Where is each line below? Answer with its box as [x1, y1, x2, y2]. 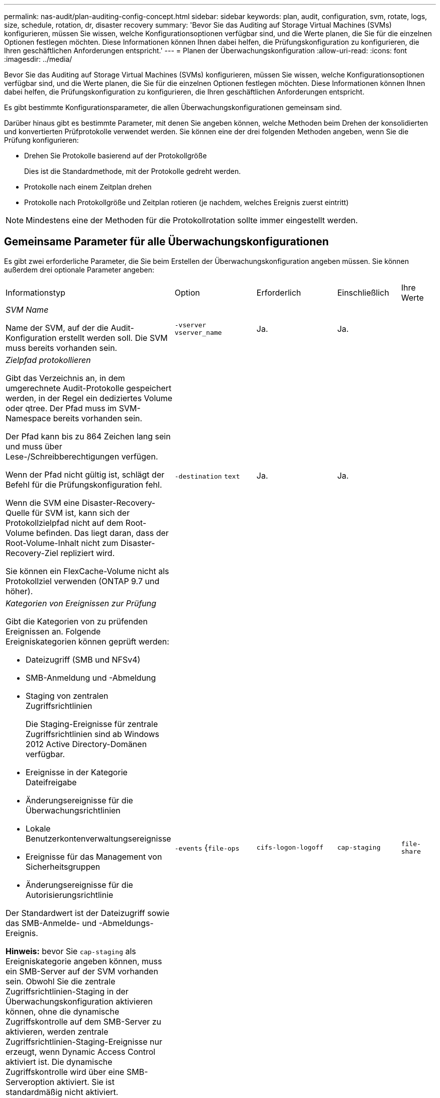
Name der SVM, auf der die [6, 322, 108, 333]
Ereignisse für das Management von [26, 851, 162, 862]
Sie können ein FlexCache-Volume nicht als [6, 566, 169, 576]
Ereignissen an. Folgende [6, 626, 101, 636]
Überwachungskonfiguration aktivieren [6, 996, 153, 1006]
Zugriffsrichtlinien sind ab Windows [26, 728, 160, 739]
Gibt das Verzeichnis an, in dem [6, 373, 125, 383]
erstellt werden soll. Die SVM [58, 332, 168, 343]
